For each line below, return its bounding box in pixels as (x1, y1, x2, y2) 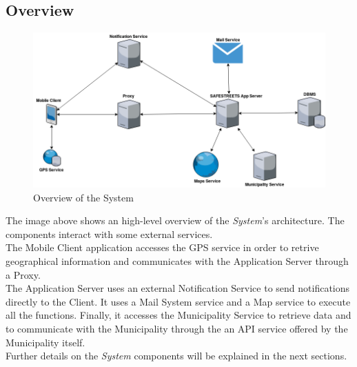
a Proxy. (6, 267, 41, 281)
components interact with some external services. (6, 226, 213, 241)
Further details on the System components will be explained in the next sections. (6, 348, 347, 363)
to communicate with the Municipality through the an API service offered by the (6, 321, 348, 335)
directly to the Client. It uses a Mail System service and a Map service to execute (6, 294, 351, 308)
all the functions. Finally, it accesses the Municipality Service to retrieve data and (6, 308, 351, 322)
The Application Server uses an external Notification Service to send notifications (6, 281, 350, 295)
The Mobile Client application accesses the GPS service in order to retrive (6, 240, 319, 255)
